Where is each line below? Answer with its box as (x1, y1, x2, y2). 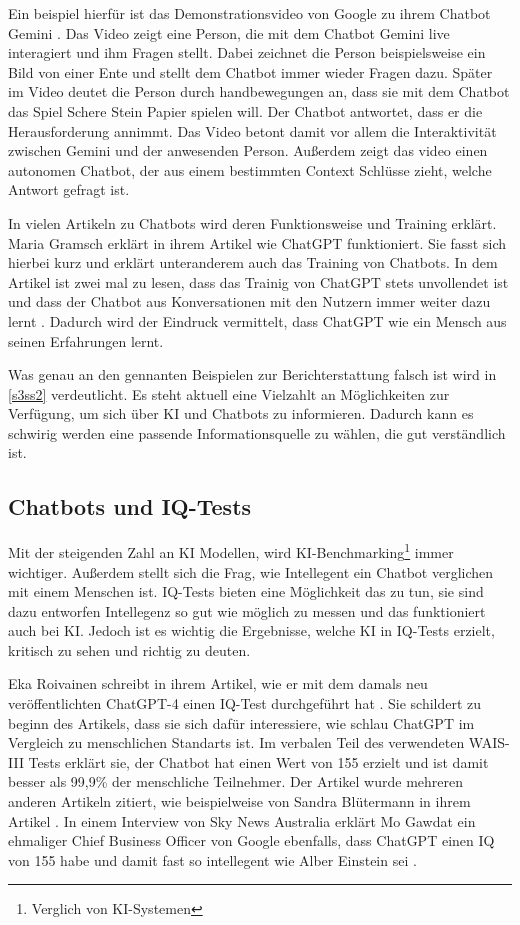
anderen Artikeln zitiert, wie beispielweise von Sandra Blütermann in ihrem (8, 791, 471, 812)
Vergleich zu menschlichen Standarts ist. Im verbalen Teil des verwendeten (8, 732, 465, 753)
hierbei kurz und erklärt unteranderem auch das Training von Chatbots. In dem (8, 252, 498, 273)
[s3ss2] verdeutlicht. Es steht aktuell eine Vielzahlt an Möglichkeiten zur (8, 383, 450, 404)
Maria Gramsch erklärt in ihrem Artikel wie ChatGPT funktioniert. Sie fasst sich (8, 232, 506, 253)
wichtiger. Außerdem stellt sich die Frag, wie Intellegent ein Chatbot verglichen (8, 561, 494, 582)
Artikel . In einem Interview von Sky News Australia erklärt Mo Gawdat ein (8, 810, 476, 831)
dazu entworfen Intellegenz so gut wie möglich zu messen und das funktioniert (8, 600, 486, 621)
